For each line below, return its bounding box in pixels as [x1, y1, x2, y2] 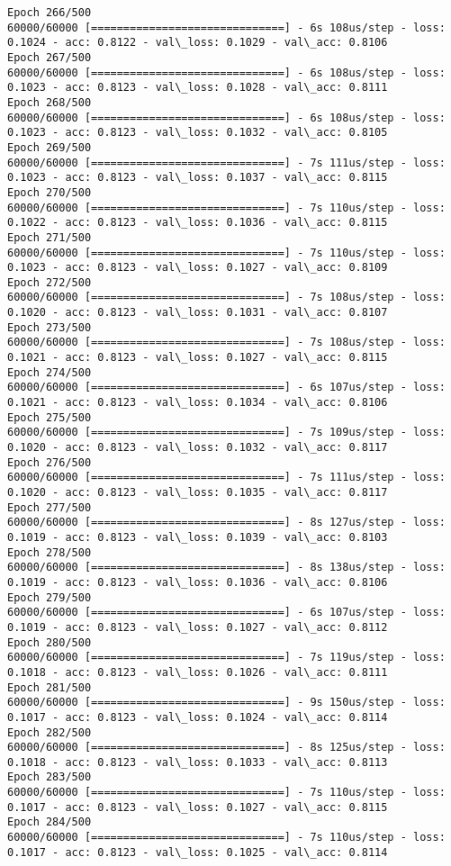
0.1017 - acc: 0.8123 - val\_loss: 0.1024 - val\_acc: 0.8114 [7, 710, 388, 724]
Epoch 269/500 [7, 140, 92, 154]
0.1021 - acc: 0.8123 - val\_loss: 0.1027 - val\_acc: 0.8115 [7, 351, 388, 365]
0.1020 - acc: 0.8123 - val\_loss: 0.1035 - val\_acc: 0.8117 [7, 486, 388, 499]
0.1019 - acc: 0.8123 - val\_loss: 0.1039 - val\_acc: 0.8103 [7, 530, 388, 544]
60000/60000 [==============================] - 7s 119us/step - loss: [7, 651, 446, 664]
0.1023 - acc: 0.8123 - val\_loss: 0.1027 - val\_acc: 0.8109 [7, 261, 388, 275]
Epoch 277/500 [7, 501, 92, 514]
